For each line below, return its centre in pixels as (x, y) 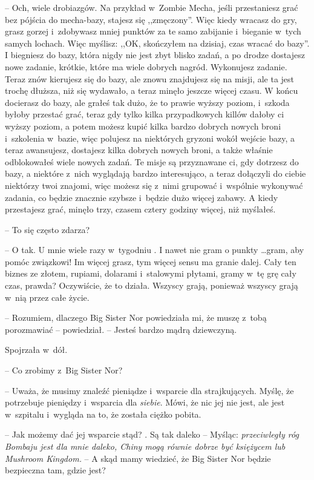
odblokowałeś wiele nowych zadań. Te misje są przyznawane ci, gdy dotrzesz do (152, 161)
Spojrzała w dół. (36, 350)
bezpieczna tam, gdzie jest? (55, 470)
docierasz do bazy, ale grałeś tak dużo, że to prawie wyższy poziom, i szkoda (147, 102)
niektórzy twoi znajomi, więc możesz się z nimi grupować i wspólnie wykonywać (154, 185)
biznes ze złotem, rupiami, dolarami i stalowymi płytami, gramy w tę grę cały (151, 273)
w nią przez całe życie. (47, 297)
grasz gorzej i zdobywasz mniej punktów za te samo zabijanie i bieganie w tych (153, 31)
